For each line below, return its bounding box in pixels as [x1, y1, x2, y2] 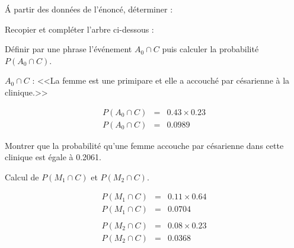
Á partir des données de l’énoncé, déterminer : [5, 3, 173, 15]
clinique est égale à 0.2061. [5, 151, 102, 163]
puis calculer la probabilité [162, 43, 259, 55]
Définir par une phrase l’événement [5, 43, 132, 55]
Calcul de [5, 170, 39, 183]
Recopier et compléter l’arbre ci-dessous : [5, 23, 154, 35]
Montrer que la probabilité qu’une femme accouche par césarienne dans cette [5, 139, 284, 151]
